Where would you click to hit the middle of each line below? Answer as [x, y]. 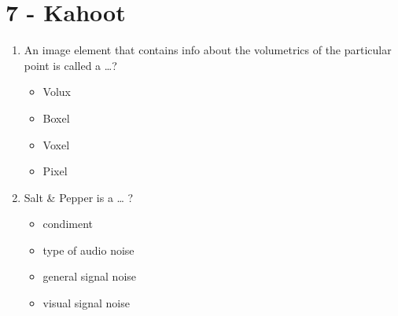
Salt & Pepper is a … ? [79, 197]
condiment [68, 224]
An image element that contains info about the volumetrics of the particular [208, 50]
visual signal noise [86, 303]
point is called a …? [70, 65]
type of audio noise [88, 250]
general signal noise [90, 276]
